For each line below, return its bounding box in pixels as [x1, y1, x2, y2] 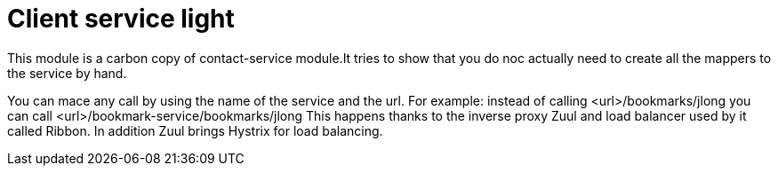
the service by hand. [7, 65, 127, 81]
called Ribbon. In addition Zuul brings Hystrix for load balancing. [7, 122, 383, 138]
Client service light [7, 4, 235, 34]
